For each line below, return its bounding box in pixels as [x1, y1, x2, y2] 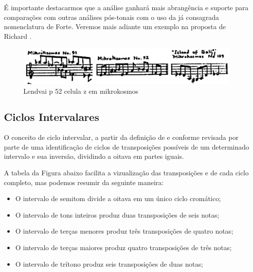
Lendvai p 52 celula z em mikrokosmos [23, 85, 139, 96]
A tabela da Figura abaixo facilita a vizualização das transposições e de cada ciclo [4, 168, 249, 178]
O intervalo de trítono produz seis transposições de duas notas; [15, 258, 203, 269]
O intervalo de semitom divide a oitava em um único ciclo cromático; [15, 193, 221, 204]
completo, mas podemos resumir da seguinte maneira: [4, 177, 164, 187]
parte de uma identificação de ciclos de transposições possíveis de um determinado [4, 141, 249, 152]
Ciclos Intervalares [4, 109, 99, 124]
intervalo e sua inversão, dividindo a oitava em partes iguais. [4, 151, 184, 161]
